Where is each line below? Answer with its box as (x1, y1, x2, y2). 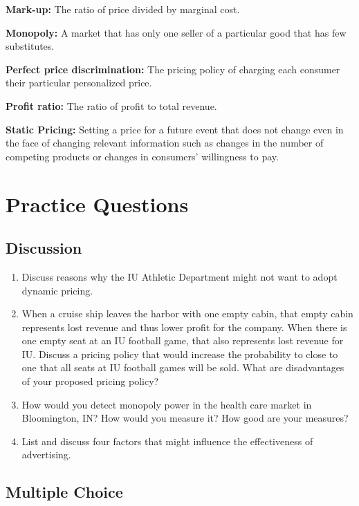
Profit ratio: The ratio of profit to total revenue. (6, 98, 217, 113)
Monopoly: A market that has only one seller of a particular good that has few (6, 25, 347, 39)
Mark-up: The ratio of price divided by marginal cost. (6, 2, 240, 16)
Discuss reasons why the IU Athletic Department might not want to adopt (21, 269, 338, 283)
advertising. (21, 447, 71, 462)
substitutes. (6, 39, 55, 53)
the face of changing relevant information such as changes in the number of (6, 135, 324, 150)
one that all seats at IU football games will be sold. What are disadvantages (21, 360, 344, 375)
